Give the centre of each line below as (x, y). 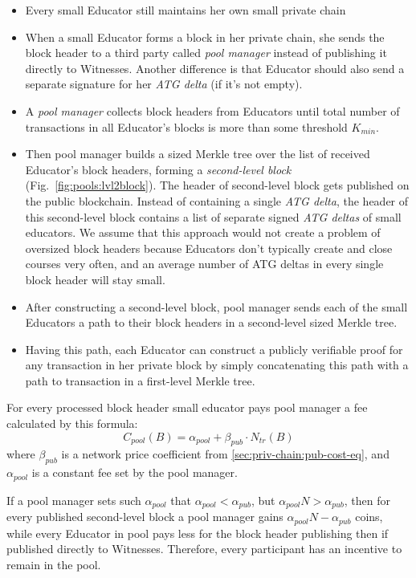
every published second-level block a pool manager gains (145, 517)
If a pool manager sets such (74, 500)
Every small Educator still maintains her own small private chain (186, 10)
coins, (369, 517)
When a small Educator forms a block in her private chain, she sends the (205, 37)
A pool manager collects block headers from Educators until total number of (212, 110)
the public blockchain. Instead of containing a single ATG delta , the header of (217, 200)
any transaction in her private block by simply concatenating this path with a (217, 365)
